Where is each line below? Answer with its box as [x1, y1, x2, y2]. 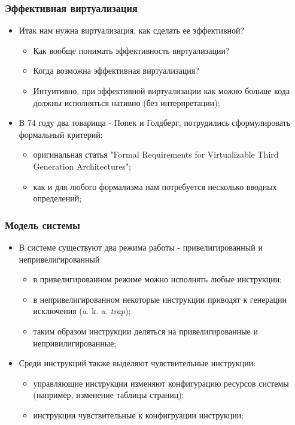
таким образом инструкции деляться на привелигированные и [33, 324, 258, 337]
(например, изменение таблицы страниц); [33, 388, 184, 401]
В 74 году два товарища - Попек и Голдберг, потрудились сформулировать [19, 116, 291, 129]
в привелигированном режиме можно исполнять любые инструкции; [33, 273, 282, 285]
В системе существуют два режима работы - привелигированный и [19, 240, 263, 253]
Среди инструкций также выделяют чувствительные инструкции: [19, 357, 256, 369]
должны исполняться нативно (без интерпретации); [33, 96, 220, 108]
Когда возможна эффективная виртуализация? [33, 64, 199, 77]
